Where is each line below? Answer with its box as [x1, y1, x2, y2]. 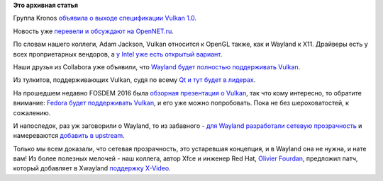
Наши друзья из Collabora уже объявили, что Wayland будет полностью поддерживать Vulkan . [13, 62, 301, 71]
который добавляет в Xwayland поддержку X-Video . [13, 164, 171, 173]
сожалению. [13, 108, 51, 117]
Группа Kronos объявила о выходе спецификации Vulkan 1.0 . [13, 14, 197, 23]
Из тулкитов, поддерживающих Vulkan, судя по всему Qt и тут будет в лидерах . [13, 76, 256, 84]
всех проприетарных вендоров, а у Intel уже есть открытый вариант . [13, 49, 223, 58]
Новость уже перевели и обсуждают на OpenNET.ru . [13, 27, 174, 35]
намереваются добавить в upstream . [13, 132, 126, 140]
